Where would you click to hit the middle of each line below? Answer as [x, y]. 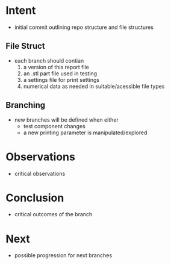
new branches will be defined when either [66, 120]
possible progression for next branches [63, 255]
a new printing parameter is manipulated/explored [85, 132]
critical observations [40, 173]
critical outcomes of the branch [53, 214]
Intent [21, 11]
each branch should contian [49, 60]
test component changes [54, 126]
